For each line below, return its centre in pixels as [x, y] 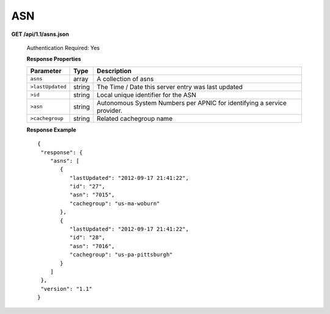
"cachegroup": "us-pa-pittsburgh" [121, 255]
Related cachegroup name [135, 118]
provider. [110, 110]
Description [114, 71]
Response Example [51, 130]
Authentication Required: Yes [63, 48]
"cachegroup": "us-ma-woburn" [115, 203]
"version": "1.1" [67, 289]
